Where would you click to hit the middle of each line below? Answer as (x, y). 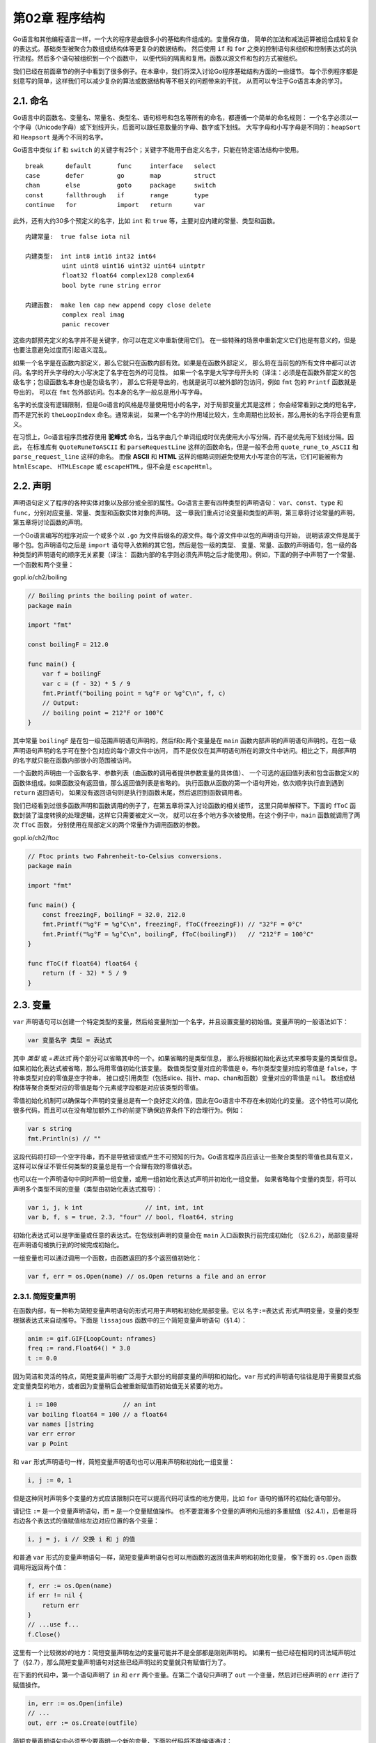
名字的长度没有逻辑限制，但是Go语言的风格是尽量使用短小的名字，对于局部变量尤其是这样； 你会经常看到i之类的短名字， (186, 405)
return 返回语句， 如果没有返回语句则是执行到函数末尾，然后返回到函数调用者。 (130, 793)
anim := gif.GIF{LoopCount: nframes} (92, 1338)
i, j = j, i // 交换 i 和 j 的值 (81, 1539)
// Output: (61, 703)
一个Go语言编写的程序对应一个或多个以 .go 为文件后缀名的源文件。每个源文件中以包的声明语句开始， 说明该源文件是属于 (187, 535)
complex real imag (93, 315)
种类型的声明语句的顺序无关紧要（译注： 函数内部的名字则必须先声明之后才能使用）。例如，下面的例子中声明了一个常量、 (186, 555)
